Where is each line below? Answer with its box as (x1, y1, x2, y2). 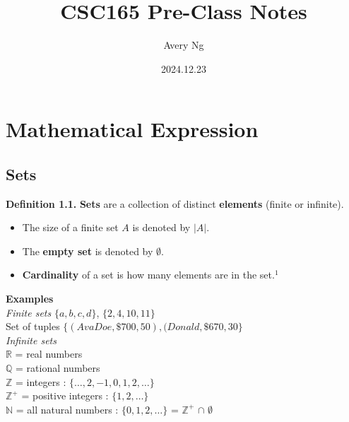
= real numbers (15, 346, 83, 361)
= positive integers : (21, 388, 109, 403)
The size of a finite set (22, 220, 119, 235)
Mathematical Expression (6, 115, 259, 143)
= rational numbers (16, 361, 100, 375)
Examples (6, 291, 54, 306)
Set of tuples (6, 319, 60, 334)
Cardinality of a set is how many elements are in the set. (22, 267, 275, 282)
